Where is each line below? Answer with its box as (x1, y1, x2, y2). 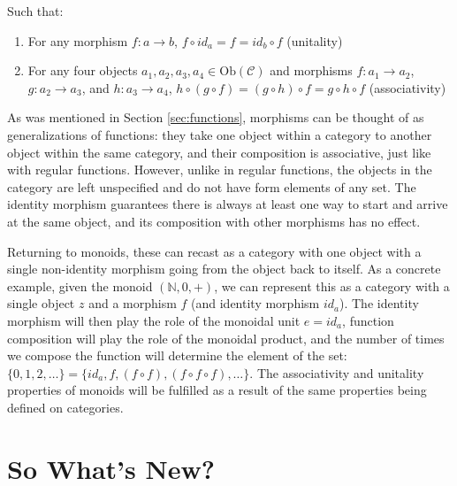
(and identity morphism (191, 294, 320, 312)
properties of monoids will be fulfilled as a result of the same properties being (7, 381, 427, 399)
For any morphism (27, 31, 128, 50)
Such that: (7, 2, 64, 19)
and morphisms (270, 61, 353, 80)
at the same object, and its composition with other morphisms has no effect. (7, 212, 421, 230)
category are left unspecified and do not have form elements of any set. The (7, 177, 416, 196)
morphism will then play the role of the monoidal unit (7, 311, 301, 329)
